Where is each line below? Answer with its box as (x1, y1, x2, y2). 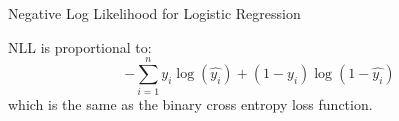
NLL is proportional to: (8, 36, 152, 57)
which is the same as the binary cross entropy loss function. (8, 94, 373, 115)
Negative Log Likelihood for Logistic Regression (8, 3, 301, 23)
